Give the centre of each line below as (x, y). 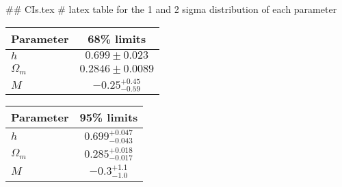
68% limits (117, 38)
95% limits (109, 117)
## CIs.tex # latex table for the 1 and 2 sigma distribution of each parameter (171, 9)
